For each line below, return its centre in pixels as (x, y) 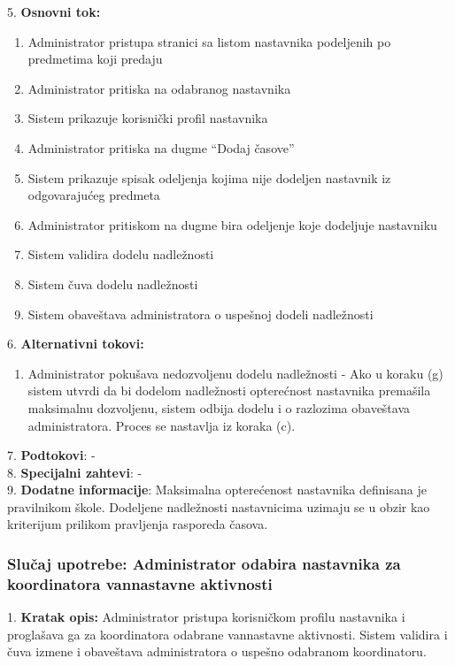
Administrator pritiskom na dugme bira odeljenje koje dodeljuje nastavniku (232, 224)
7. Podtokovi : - (51, 455)
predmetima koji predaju (95, 59)
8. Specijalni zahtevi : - (75, 472)
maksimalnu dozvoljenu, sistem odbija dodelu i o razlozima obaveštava (219, 407)
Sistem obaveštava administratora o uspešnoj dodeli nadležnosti (201, 314)
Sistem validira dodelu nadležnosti (121, 254)
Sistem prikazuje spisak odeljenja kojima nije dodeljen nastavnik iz (209, 177)
